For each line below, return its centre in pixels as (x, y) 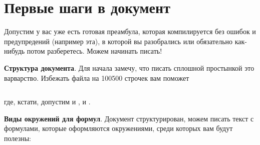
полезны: (18, 138)
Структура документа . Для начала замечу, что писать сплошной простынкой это (129, 67)
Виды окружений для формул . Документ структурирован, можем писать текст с (129, 118)
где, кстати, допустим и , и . (47, 102)
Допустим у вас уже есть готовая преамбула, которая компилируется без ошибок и (130, 31)
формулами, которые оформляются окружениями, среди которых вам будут (118, 128)
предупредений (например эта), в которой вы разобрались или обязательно (118, 41)
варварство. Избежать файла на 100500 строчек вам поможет (97, 78)
